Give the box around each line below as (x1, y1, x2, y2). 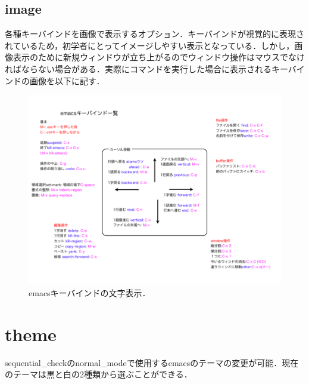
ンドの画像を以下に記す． (5, 74, 105, 87)
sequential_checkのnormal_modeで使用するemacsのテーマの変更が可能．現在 (5, 356, 299, 368)
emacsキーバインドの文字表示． (29, 286, 151, 299)
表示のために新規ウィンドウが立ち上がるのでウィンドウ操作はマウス (13, 51, 280, 63)
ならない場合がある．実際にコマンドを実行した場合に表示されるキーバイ (21, 62, 305, 75)
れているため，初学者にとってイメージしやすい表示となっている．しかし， (5, 39, 295, 51)
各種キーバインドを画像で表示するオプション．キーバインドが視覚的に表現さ (5, 27, 305, 40)
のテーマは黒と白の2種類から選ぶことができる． (5, 368, 192, 380)
